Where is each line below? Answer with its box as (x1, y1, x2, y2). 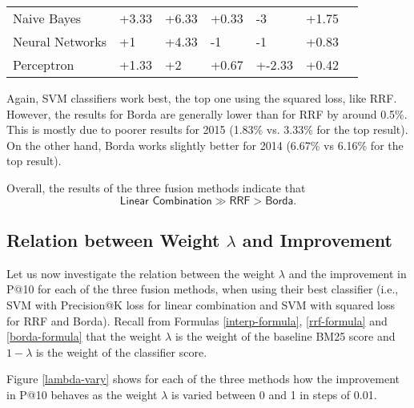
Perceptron (13, 55, 74, 74)
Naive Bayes (13, 9, 82, 27)
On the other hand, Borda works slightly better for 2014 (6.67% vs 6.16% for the (6, 136, 404, 153)
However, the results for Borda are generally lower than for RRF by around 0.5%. (6, 105, 408, 122)
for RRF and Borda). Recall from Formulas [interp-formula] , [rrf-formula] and (6, 312, 388, 329)
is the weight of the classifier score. (35, 343, 207, 360)
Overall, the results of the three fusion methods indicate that (6, 179, 306, 196)
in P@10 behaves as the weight (6, 386, 158, 402)
